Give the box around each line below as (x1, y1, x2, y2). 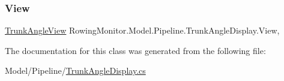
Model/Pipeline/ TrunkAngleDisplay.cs (5, 64, 146, 77)
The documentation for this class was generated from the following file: (5, 44, 266, 56)
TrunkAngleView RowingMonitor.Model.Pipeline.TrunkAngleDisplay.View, (5, 24, 280, 37)
